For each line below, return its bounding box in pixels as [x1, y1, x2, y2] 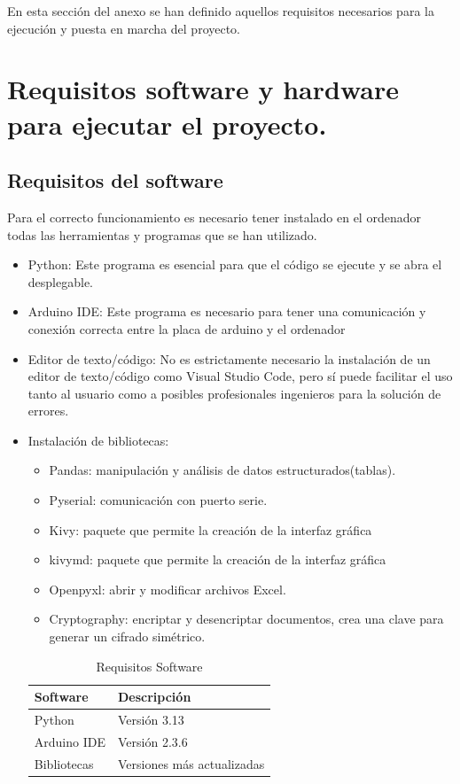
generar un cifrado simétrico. [49, 627, 206, 646]
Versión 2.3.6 [117, 732, 188, 750]
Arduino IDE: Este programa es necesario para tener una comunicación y [27, 302, 426, 321]
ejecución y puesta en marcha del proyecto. [7, 19, 241, 37]
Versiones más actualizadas [117, 754, 265, 772]
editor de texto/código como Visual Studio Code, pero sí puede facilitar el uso [27, 367, 453, 385]
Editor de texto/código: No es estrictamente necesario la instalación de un [27, 349, 431, 368]
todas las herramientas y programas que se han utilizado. [7, 225, 317, 244]
